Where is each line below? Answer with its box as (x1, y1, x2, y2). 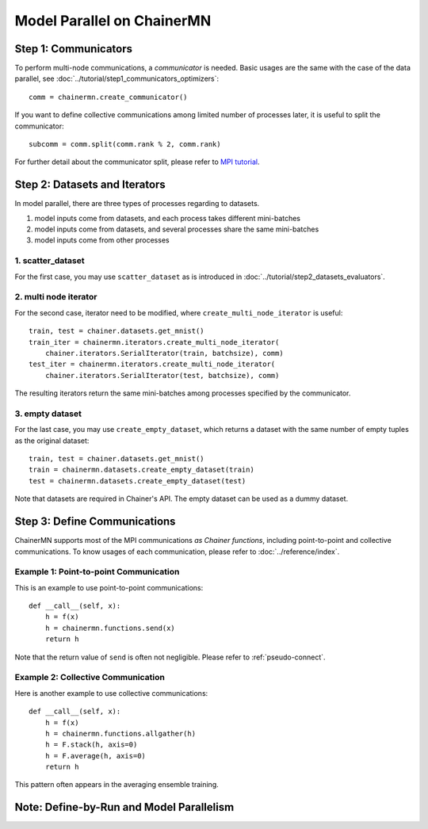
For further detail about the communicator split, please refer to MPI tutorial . (14, 157, 261, 166)
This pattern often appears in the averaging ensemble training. (14, 780, 220, 789)
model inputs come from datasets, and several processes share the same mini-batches (34, 224, 319, 234)
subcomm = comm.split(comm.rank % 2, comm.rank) (29, 139, 221, 149)
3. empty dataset (14, 408, 82, 419)
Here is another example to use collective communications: (14, 688, 208, 697)
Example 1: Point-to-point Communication (14, 567, 180, 578)
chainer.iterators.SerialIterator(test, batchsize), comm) (44, 371, 280, 380)
